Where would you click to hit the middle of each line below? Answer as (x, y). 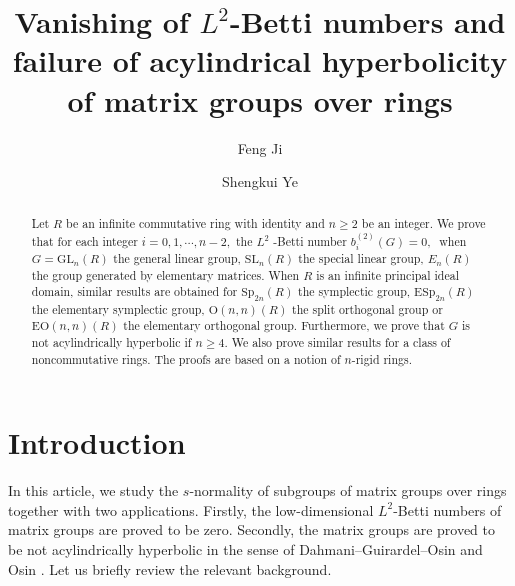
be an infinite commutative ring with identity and (195, 223)
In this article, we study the (93, 490)
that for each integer (84, 241)
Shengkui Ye (260, 181)
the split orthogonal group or (367, 308)
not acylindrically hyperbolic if (111, 342)
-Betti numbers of (447, 509)
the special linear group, (361, 258)
